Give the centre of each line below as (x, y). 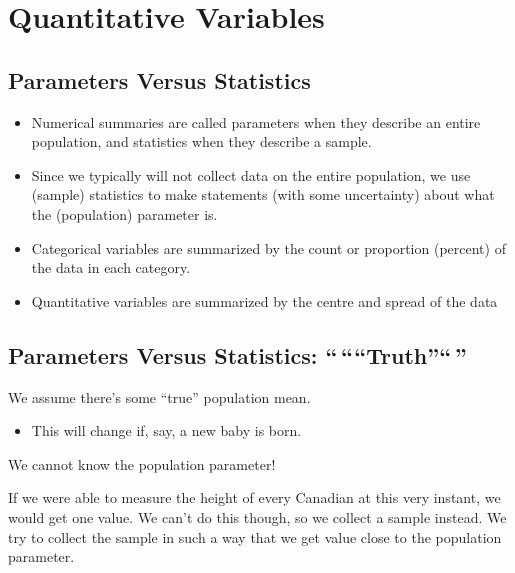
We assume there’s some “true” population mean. (159, 396)
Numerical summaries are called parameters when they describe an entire (256, 121)
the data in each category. (111, 267)
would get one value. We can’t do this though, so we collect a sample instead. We (257, 516)
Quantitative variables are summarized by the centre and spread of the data (264, 300)
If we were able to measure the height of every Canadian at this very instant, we (254, 497)
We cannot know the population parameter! (142, 463)
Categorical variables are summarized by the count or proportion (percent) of (268, 247)
